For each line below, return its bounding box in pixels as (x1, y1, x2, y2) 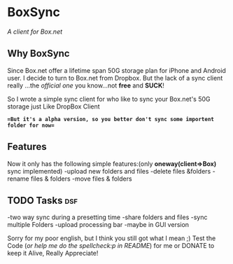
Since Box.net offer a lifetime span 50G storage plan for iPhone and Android (7, 66, 226, 74)
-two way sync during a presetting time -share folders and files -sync (7, 213, 208, 221)
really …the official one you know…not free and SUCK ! (7, 81, 164, 90)
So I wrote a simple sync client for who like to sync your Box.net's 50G (7, 95, 211, 103)
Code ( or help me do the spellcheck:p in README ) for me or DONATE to (7, 242, 215, 250)
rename (7, 174, 29, 183)
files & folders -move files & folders (30, 174, 132, 183)
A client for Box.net (7, 27, 63, 36)
